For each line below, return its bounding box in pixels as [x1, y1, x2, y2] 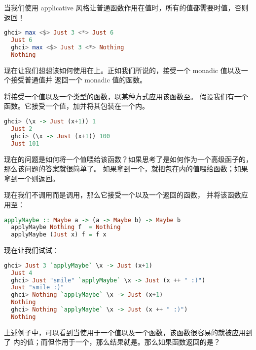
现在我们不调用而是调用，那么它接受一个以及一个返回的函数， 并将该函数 [4, 190, 241, 200]
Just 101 [11, 140, 39, 147]
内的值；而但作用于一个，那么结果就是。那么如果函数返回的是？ [13, 337, 220, 347]
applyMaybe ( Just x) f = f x [11, 231, 107, 238]
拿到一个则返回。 [4, 173, 59, 183]
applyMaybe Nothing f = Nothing [11, 224, 121, 231]
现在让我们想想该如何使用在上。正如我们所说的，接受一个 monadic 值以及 [4, 65, 241, 75]
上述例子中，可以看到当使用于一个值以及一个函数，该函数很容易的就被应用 [4, 327, 246, 337]
